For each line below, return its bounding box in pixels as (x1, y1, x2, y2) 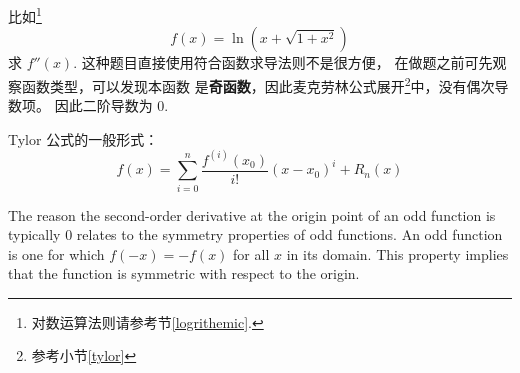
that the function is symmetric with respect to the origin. (8, 263, 360, 284)
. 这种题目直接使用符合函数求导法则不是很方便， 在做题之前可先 (73, 52, 493, 73)
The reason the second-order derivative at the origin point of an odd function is (8, 204, 496, 225)
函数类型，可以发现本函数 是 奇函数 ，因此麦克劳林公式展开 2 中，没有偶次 (21, 72, 495, 96)
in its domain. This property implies (286, 243, 509, 264)
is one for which (8, 243, 105, 264)
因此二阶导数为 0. (54, 95, 169, 116)
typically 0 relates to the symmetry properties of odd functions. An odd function (8, 224, 503, 245)
